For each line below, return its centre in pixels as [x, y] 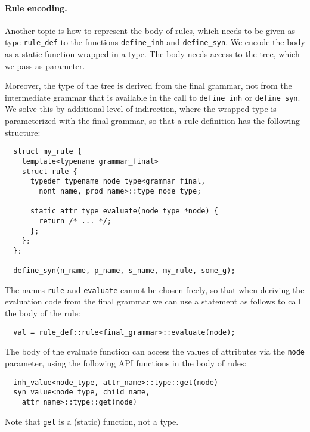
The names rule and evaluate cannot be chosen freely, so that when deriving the [155, 289]
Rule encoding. [36, 7]
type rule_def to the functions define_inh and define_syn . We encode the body [155, 42]
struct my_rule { [47, 152]
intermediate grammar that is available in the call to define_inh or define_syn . [153, 97]
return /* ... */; [75, 221]
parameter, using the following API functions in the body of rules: [126, 363]
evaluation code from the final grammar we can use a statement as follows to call [153, 301]
